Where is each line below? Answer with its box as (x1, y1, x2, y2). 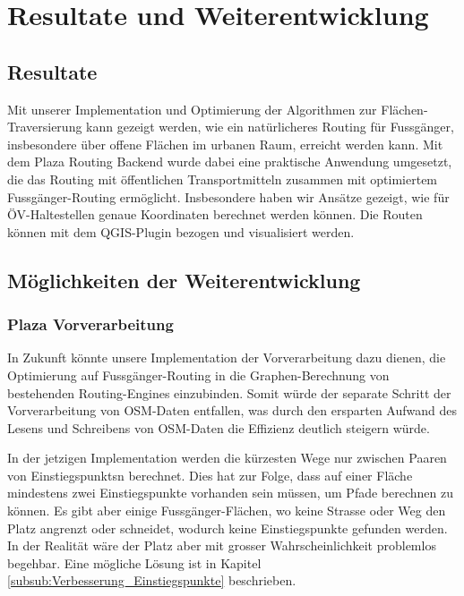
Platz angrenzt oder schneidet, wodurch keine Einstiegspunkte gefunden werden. (7, 518, 448, 537)
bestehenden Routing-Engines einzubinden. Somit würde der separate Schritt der (7, 383, 451, 402)
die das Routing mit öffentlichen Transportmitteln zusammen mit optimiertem (7, 169, 438, 188)
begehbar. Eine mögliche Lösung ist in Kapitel (7, 553, 262, 572)
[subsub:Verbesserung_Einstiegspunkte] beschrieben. (7, 571, 296, 590)
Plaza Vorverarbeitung (7, 313, 174, 336)
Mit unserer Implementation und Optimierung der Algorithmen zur (7, 99, 377, 118)
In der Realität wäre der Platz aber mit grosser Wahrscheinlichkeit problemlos (7, 536, 436, 555)
